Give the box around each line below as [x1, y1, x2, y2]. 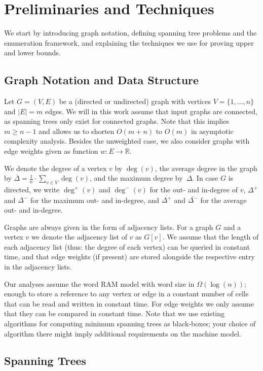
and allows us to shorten [39, 125, 115, 136]
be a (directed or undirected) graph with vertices [59, 96, 211, 107]
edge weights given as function [4, 146, 98, 156]
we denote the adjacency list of [31, 231, 127, 242]
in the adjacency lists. [4, 261, 72, 272]
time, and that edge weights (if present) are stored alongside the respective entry [4, 251, 255, 262]
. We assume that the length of [162, 231, 259, 242]
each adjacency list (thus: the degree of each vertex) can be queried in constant [4, 241, 250, 252]
